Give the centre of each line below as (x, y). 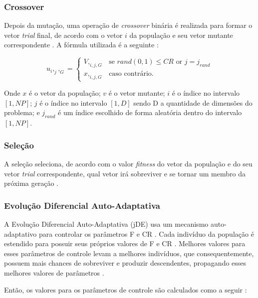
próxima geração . (31, 183)
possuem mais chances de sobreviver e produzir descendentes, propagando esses (125, 263)
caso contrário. (131, 74)
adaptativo (20, 233)
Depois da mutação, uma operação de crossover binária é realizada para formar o (128, 25)
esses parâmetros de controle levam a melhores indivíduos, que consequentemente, (129, 253)
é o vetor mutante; (137, 93)
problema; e (22, 112)
